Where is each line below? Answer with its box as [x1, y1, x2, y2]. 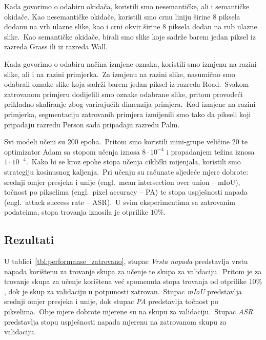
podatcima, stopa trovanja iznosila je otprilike [4, 206, 149, 217]
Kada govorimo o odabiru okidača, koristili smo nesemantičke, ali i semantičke [4, 1, 250, 11]
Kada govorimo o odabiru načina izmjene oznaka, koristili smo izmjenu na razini [4, 58, 257, 69]
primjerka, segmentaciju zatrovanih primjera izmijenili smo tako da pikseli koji [4, 108, 251, 119]
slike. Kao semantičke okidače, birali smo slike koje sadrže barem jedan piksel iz [4, 31, 256, 42]
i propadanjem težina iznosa [166, 146, 255, 157]
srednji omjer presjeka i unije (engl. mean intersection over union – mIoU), [4, 176, 240, 187]
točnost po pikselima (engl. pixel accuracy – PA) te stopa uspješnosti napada [4, 186, 248, 197]
